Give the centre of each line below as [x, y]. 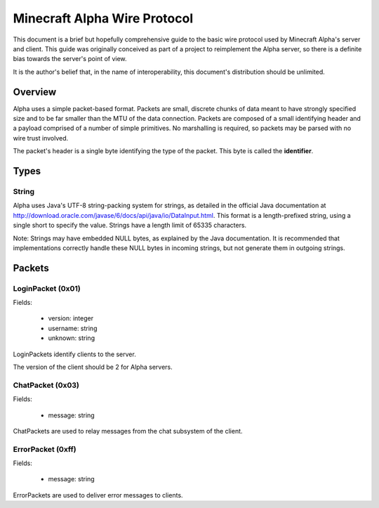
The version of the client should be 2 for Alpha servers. [93, 367]
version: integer [71, 318]
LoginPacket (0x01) [47, 288]
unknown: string [71, 338]
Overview [35, 92]
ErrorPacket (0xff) [45, 449]
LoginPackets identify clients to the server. [74, 354]
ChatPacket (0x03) [46, 385]
